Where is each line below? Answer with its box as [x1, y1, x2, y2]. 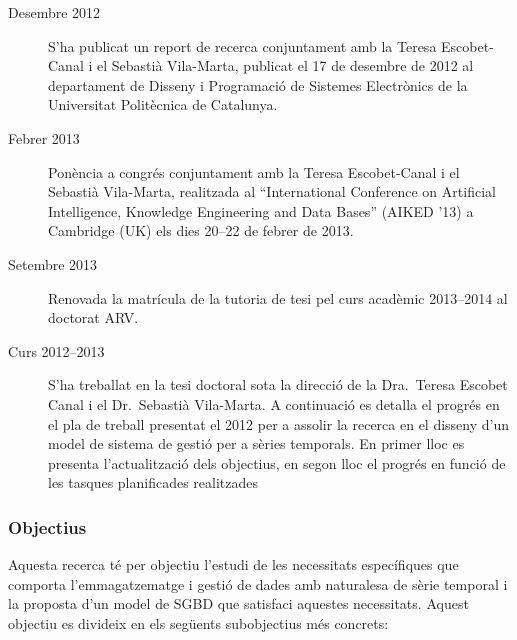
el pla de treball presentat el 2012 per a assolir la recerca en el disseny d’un [48, 413, 510, 434]
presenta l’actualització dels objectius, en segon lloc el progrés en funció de [48, 452, 506, 473]
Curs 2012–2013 [8, 340, 105, 361]
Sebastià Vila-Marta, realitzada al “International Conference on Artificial [48, 181, 496, 202]
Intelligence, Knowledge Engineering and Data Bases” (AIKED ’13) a [48, 200, 474, 221]
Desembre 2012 [8, 2, 101, 22]
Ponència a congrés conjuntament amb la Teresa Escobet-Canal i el [48, 161, 460, 182]
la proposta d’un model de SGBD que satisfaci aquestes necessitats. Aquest [8, 593, 469, 614]
